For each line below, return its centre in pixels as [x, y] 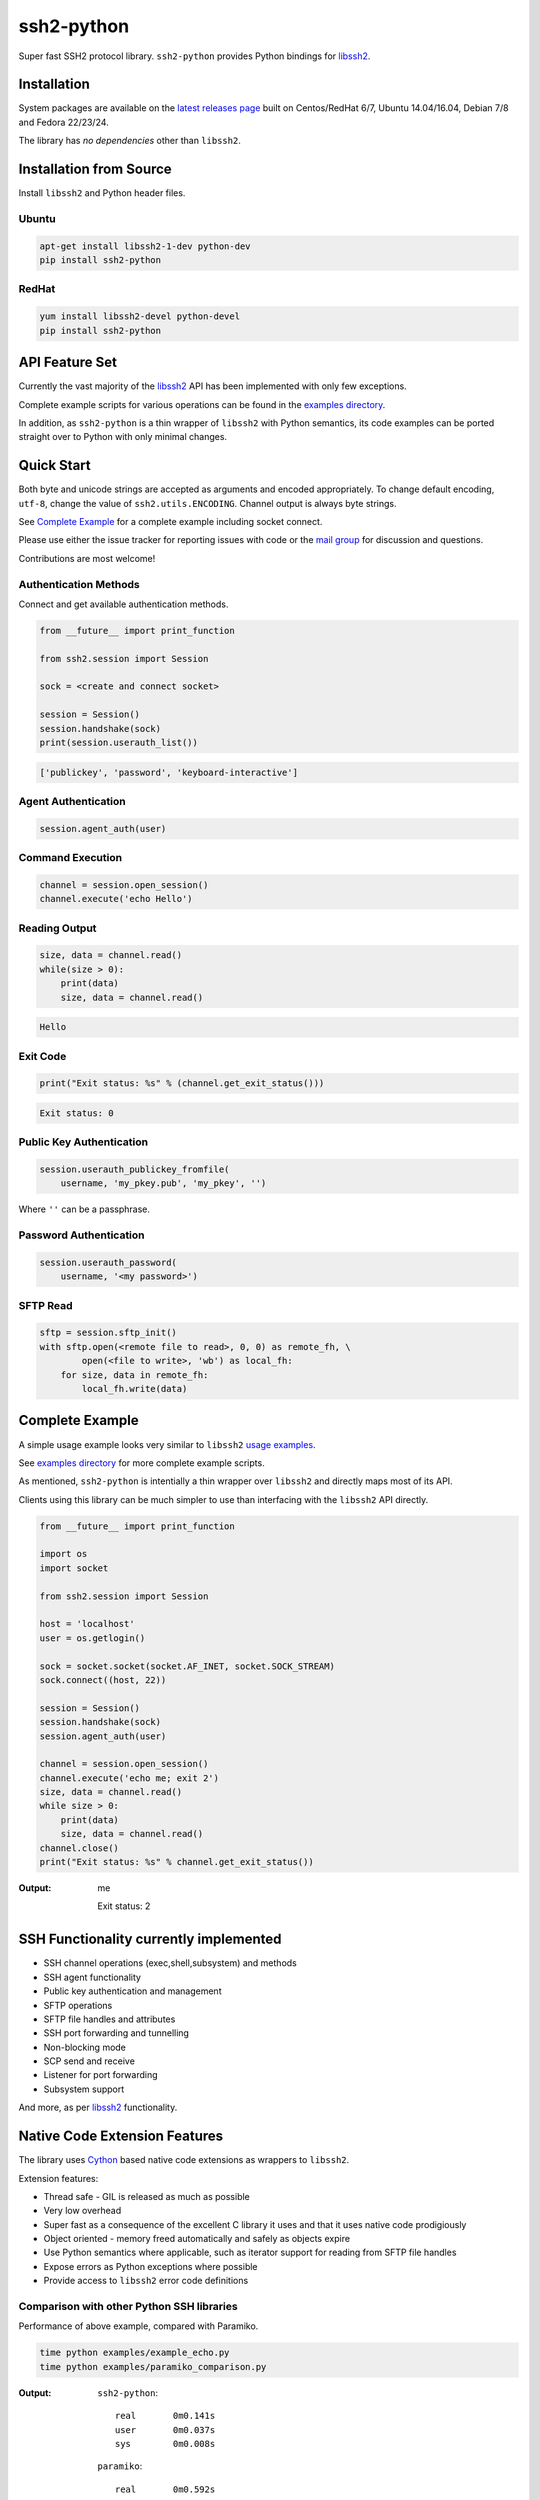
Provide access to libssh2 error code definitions [146, 2281]
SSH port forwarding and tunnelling [116, 2033]
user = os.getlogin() [92, 1638]
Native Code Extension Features [121, 2136]
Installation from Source [95, 169]
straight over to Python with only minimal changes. [123, 437]
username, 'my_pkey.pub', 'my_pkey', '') [163, 1183]
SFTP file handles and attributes [109, 2019]
